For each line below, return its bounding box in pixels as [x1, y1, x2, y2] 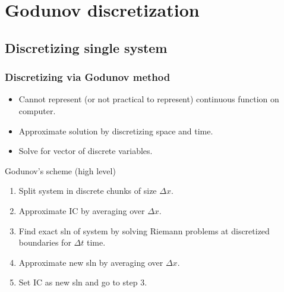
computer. [18, 104, 56, 117]
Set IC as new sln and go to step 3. [18, 276, 147, 288]
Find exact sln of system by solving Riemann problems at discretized [18, 224, 270, 237]
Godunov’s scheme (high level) [5, 164, 116, 177]
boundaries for [18, 236, 71, 249]
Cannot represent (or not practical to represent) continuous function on [18, 93, 279, 105]
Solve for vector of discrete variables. [18, 145, 153, 157]
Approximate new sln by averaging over [18, 256, 163, 268]
